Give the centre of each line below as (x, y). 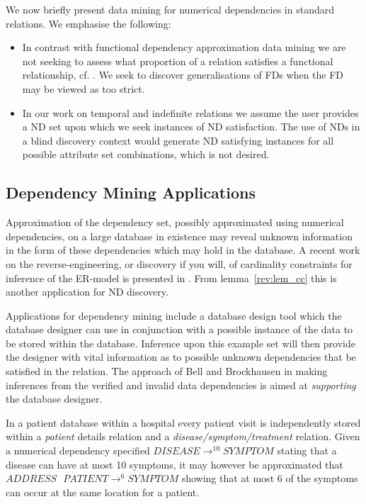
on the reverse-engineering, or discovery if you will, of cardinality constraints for (179, 263)
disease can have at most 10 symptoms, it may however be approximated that (175, 464)
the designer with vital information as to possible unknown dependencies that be (181, 357)
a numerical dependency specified (78, 450)
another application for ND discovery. (87, 292)
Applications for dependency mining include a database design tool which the (174, 315)
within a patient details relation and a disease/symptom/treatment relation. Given (183, 436)
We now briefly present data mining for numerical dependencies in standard (170, 9)
